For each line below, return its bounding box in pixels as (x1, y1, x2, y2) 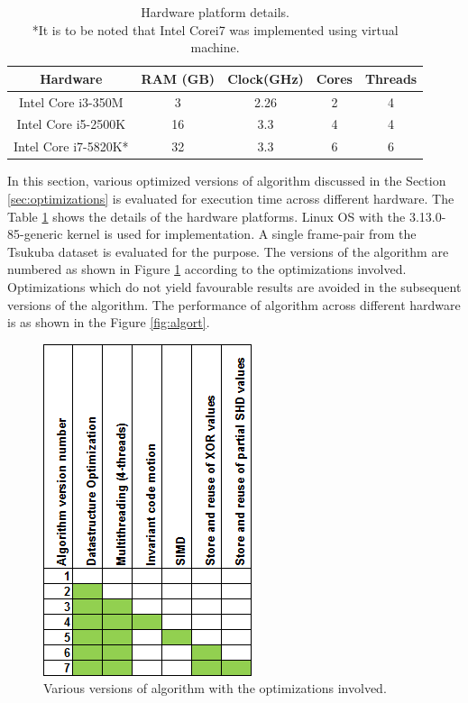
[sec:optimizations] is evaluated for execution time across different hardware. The (7, 189, 454, 207)
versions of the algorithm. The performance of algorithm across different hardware (7, 295, 461, 314)
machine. (190, 38, 240, 57)
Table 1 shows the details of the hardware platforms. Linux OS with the (7, 206, 406, 225)
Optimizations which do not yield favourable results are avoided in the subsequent (7, 277, 462, 296)
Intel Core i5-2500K (16, 114, 126, 133)
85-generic (7, 224, 63, 243)
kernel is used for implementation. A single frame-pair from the (67, 224, 417, 243)
